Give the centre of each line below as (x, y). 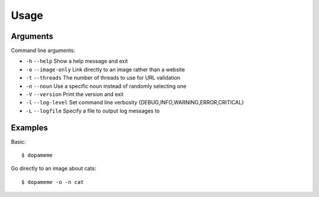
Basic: (18, 142)
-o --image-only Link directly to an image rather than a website (105, 69)
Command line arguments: (43, 51)
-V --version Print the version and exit (75, 94)
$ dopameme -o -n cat (53, 182)
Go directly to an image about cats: (54, 169)
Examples (30, 128)
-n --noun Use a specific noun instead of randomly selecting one (106, 86)
